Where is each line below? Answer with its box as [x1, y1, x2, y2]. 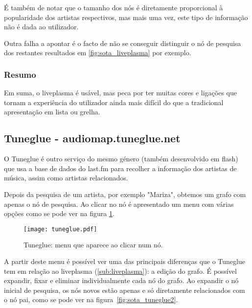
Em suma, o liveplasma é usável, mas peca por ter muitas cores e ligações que [4, 88, 237, 98]
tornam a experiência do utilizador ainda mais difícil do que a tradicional [4, 97, 224, 107]
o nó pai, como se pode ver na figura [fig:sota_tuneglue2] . [4, 294, 178, 305]
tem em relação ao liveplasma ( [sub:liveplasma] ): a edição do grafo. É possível [4, 265, 237, 276]
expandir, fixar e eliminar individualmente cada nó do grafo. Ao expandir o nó [4, 275, 239, 286]
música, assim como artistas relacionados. [4, 173, 128, 183]
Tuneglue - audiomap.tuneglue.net [4, 131, 181, 146]
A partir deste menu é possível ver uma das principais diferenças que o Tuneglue [4, 256, 245, 266]
